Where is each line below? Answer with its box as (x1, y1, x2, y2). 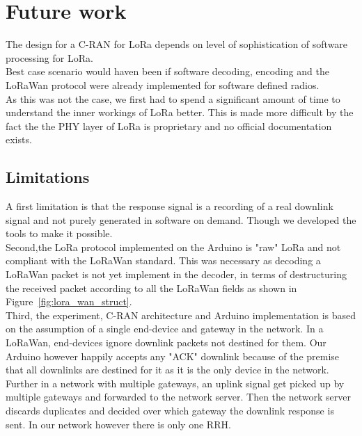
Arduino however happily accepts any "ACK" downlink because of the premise (6, 348, 340, 363)
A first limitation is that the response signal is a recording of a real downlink (6, 199, 333, 213)
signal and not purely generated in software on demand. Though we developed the (6, 212, 356, 227)
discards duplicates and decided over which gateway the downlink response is (6, 403, 334, 417)
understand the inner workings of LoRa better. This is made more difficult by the (6, 105, 354, 120)
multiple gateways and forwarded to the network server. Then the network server (6, 389, 351, 404)
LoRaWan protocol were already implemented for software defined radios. (6, 77, 320, 92)
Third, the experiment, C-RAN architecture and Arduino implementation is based (6, 307, 356, 322)
